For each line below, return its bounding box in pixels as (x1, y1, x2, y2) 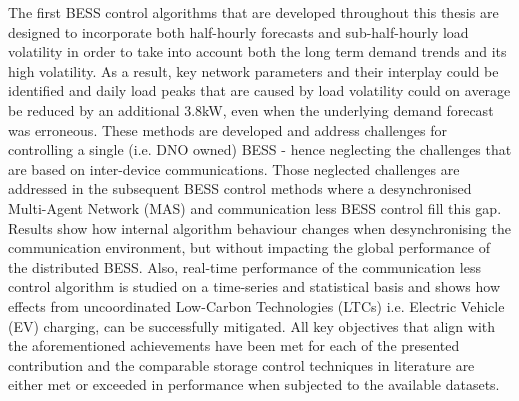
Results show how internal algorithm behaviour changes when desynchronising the (8, 217, 511, 238)
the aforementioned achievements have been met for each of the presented (8, 335, 460, 356)
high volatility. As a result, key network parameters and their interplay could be (8, 60, 499, 81)
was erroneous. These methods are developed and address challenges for (8, 119, 447, 140)
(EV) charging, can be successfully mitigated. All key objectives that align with (8, 315, 496, 336)
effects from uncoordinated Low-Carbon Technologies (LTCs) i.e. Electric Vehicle (8, 295, 505, 316)
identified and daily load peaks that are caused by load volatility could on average (8, 80, 511, 101)
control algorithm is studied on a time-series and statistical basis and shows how (8, 276, 501, 297)
